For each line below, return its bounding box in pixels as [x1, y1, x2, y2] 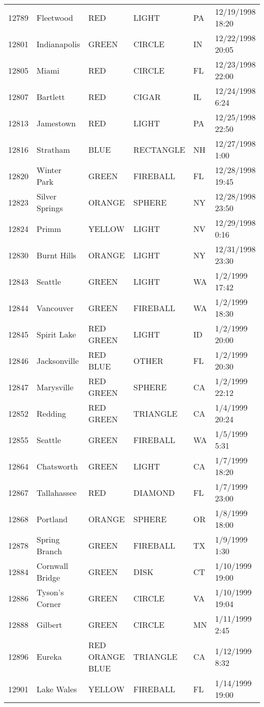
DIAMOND [133, 486, 175, 498]
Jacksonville [37, 354, 79, 366]
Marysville [37, 381, 74, 393]
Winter [37, 164, 61, 176]
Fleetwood [37, 11, 73, 23]
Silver [37, 190, 57, 202]
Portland [37, 513, 68, 525]
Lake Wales [37, 683, 77, 695]
